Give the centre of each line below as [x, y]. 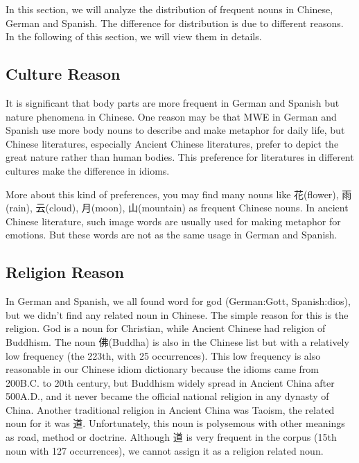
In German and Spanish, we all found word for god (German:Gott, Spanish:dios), [178, 301]
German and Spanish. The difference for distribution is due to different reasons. [175, 23]
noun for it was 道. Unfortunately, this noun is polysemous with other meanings [175, 423]
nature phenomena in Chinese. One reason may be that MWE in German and [171, 116]
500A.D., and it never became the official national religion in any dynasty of [167, 396]
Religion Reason [65, 272]
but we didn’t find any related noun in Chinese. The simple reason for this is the [177, 314]
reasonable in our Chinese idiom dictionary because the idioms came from [162, 369]
